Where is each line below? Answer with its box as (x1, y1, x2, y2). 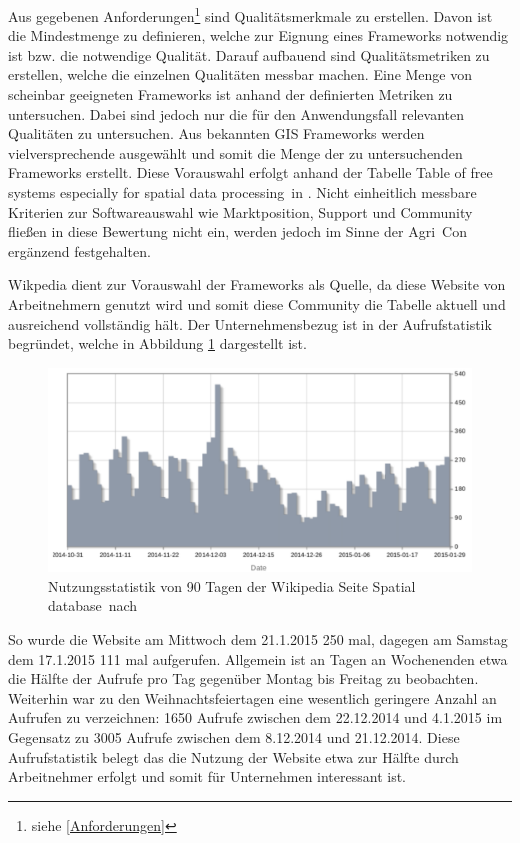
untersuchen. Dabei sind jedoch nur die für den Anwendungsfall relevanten (8, 103, 465, 124)
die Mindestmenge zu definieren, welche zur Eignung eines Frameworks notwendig (8, 25, 509, 46)
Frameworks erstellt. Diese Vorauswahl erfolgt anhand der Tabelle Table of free (8, 162, 493, 183)
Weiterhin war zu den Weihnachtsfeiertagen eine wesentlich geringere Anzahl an (8, 687, 497, 708)
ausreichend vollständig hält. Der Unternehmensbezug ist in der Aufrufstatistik (8, 313, 492, 334)
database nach (48, 595, 138, 616)
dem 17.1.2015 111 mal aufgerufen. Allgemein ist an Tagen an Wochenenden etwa (8, 648, 508, 669)
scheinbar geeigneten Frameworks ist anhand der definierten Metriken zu (8, 84, 453, 105)
